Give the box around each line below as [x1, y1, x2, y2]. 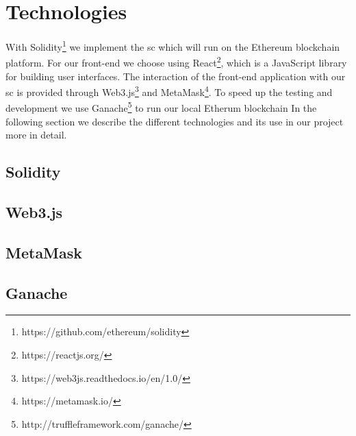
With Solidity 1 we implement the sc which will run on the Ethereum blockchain [5, 38, 340, 53]
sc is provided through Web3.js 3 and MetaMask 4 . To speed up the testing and [5, 83, 333, 99]
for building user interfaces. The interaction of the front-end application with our [5, 69, 346, 83]
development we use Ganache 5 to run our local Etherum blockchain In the [5, 99, 317, 115]
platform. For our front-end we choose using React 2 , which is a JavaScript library [5, 53, 347, 70]
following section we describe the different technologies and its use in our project [5, 114, 344, 128]
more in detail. [5, 128, 67, 142]
